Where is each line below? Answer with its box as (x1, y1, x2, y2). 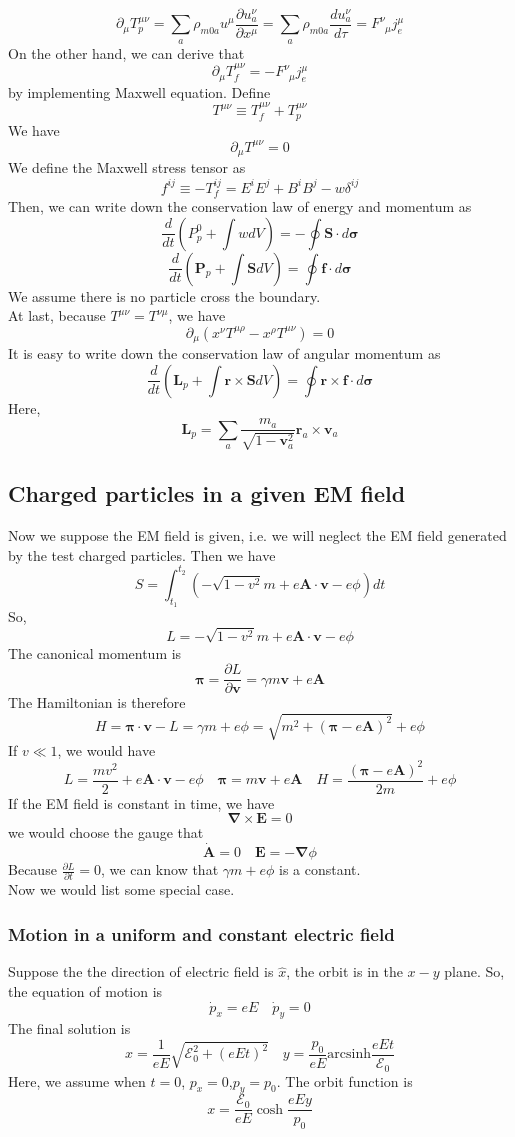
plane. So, (444, 961, 505, 982)
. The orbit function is (276, 1070, 413, 1091)
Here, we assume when (8, 1070, 146, 1091)
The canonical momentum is (8, 642, 182, 663)
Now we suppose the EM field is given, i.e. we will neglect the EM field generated (8, 525, 507, 546)
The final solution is (8, 1018, 131, 1039)
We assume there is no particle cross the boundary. (8, 285, 321, 306)
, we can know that (101, 859, 219, 880)
